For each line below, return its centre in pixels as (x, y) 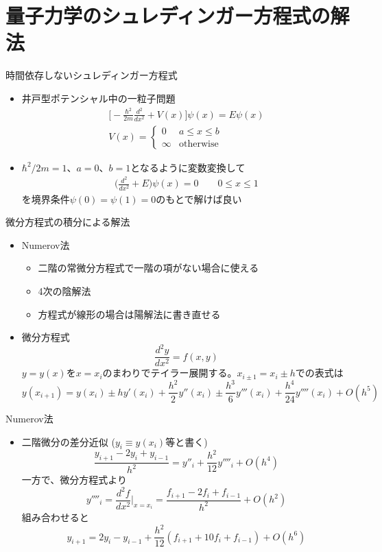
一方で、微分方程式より (74, 480)
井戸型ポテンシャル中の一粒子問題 (98, 98)
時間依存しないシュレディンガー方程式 (92, 75)
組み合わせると (55, 517)
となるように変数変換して (188, 167)
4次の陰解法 (64, 291)
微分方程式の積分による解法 (68, 222)
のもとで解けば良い (199, 199)
